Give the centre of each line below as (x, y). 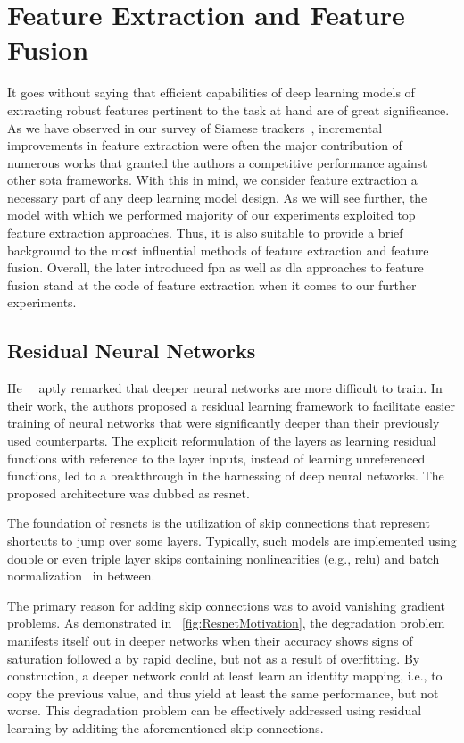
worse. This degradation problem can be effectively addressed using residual (215, 710)
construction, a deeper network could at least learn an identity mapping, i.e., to (225, 676)
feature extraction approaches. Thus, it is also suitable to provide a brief (205, 233)
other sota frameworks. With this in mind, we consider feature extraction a (212, 180)
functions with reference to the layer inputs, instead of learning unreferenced (216, 458)
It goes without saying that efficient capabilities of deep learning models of (211, 92)
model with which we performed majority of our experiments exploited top (211, 215)
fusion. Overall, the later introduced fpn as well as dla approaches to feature (215, 267)
